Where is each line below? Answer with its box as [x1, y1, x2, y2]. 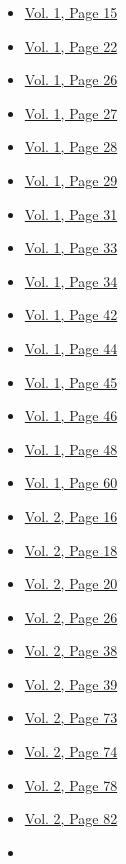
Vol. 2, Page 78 [24, 774, 118, 795]
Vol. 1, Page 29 [24, 169, 118, 190]
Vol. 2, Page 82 [24, 808, 118, 829]
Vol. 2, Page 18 [24, 539, 118, 560]
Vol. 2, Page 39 [24, 673, 118, 694]
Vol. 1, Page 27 [24, 102, 118, 123]
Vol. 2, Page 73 [24, 707, 118, 728]
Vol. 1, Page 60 [24, 472, 118, 493]
